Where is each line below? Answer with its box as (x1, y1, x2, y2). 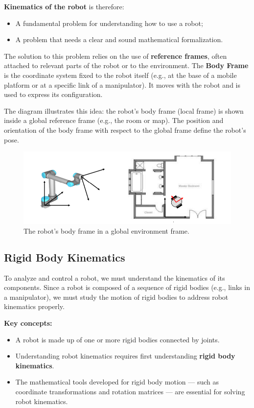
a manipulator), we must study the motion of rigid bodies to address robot (4, 291, 229, 302)
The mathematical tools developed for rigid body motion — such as (15, 377, 219, 387)
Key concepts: (4, 317, 52, 328)
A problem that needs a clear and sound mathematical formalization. (15, 34, 223, 45)
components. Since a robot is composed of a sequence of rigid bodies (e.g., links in (4, 282, 250, 292)
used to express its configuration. (4, 89, 103, 99)
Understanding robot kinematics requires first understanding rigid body (15, 351, 235, 361)
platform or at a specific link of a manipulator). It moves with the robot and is (4, 79, 241, 90)
